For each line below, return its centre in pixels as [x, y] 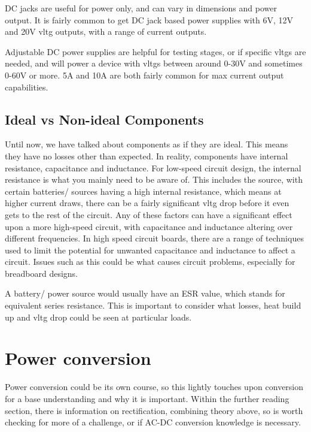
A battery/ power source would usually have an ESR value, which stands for [145, 293]
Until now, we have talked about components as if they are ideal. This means [147, 144]
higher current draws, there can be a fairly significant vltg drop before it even [147, 203]
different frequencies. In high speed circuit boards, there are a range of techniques [154, 238]
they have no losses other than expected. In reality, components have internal [147, 155]
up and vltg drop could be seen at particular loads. [98, 317]
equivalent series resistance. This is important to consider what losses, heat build [153, 305]
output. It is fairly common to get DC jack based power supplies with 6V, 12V [149, 19]
